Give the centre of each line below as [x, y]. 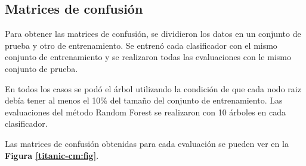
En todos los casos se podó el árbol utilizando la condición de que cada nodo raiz [153, 88]
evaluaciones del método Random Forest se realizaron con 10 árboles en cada [145, 112]
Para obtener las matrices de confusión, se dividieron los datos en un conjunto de [153, 34]
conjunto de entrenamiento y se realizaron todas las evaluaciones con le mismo [148, 57]
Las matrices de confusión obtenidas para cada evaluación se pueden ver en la [147, 143]
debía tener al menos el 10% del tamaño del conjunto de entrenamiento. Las [144, 100]
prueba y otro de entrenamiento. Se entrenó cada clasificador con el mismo [141, 45]
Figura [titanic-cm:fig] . [52, 155]
